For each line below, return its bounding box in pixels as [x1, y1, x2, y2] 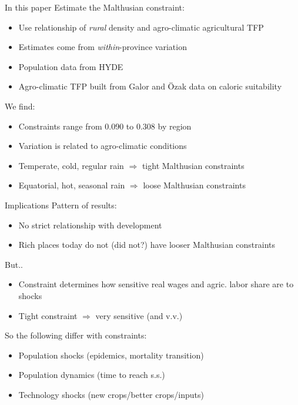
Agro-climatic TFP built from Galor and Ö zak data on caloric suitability [18, 80, 282, 92]
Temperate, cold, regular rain [18, 159, 124, 171]
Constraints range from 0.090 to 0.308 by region [18, 119, 192, 132]
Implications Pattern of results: [5, 198, 117, 211]
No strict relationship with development [18, 218, 162, 231]
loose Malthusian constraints [143, 179, 246, 191]
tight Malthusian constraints [142, 159, 245, 171]
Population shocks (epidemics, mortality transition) [18, 348, 204, 361]
